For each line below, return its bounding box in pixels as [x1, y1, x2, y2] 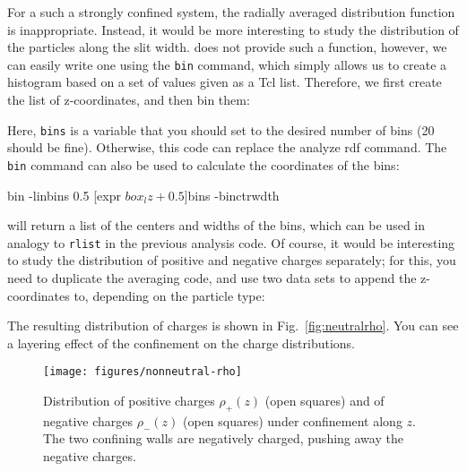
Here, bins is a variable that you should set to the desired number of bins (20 [7, 120, 435, 139]
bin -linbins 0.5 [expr [7, 185, 121, 204]
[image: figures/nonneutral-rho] [43, 365, 242, 379]
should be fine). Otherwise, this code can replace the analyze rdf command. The [7, 138, 447, 157]
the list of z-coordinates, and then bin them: [7, 90, 250, 109]
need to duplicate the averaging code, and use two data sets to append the [7, 268, 417, 287]
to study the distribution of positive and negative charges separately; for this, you [7, 251, 456, 270]
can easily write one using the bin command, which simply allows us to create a [7, 55, 447, 73]
